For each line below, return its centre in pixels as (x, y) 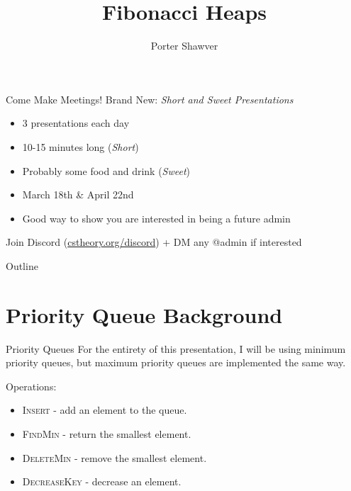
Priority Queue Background (144, 314)
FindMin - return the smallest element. (107, 433)
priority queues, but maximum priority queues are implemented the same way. (176, 362)
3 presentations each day (76, 123)
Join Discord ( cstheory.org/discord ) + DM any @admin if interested (154, 242)
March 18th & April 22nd (78, 194)
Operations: (31, 386)
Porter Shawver (184, 46)
